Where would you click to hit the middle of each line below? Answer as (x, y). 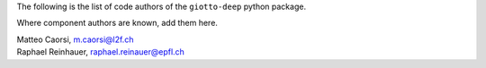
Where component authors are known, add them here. (117, 23)
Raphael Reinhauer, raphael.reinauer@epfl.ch (100, 52)
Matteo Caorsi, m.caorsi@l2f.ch (75, 39)
